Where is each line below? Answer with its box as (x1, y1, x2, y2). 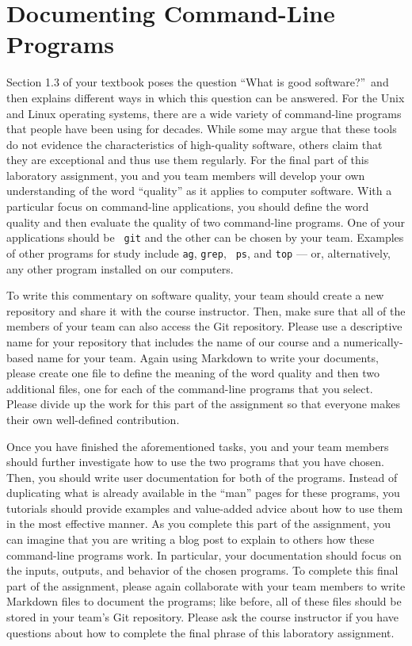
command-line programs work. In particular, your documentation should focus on (6, 546, 402, 563)
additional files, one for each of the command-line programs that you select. (6, 380, 373, 396)
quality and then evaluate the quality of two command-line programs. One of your (6, 213, 406, 230)
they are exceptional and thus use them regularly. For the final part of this (6, 151, 369, 168)
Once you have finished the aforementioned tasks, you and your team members (6, 438, 389, 454)
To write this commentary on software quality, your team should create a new (6, 287, 384, 304)
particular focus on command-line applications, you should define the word (6, 198, 369, 215)
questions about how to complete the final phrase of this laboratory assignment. (6, 624, 395, 640)
